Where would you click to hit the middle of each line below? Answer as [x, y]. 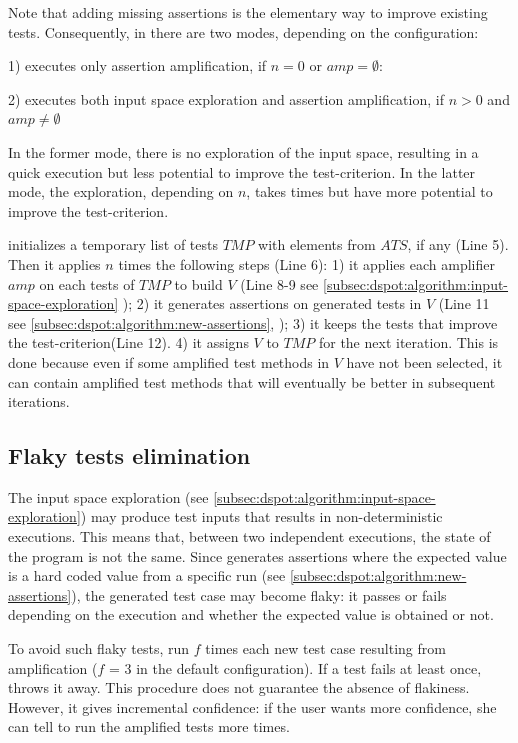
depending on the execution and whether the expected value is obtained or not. [251, 614]
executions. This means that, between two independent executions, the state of [249, 536]
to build [198, 283]
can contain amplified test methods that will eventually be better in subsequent [252, 381]
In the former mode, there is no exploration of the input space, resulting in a [243, 151]
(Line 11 [464, 303]
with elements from [317, 244]
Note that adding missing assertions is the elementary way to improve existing [248, 12]
